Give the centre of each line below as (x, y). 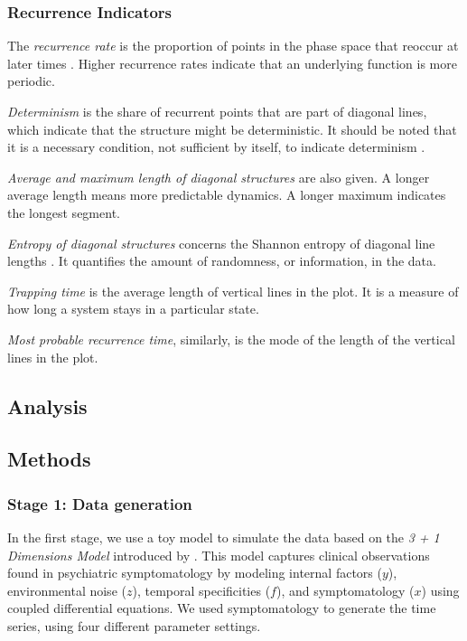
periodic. (31, 81)
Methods (49, 459)
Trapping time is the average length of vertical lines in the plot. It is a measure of (233, 291)
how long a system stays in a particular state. (133, 309)
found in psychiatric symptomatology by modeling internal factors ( (195, 573)
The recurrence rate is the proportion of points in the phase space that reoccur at (233, 46)
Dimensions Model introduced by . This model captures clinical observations (219, 555)
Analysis (47, 405)
